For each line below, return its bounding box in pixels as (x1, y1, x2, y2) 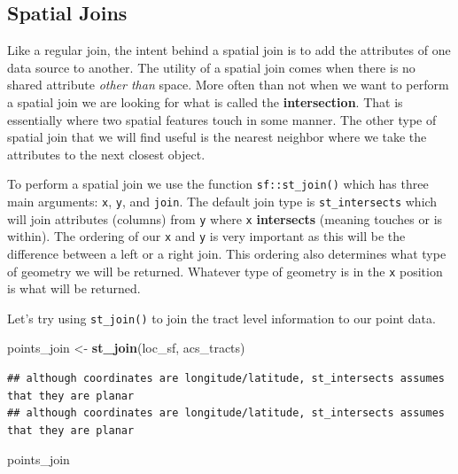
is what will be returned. (7, 279, 141, 298)
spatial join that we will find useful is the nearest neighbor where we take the (7, 128, 427, 146)
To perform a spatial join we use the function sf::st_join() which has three (7, 175, 429, 193)
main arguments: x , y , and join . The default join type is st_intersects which (7, 192, 438, 211)
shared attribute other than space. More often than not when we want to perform (7, 75, 449, 94)
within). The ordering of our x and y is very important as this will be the (7, 227, 406, 245)
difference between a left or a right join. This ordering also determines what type (7, 244, 446, 262)
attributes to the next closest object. (7, 144, 206, 163)
